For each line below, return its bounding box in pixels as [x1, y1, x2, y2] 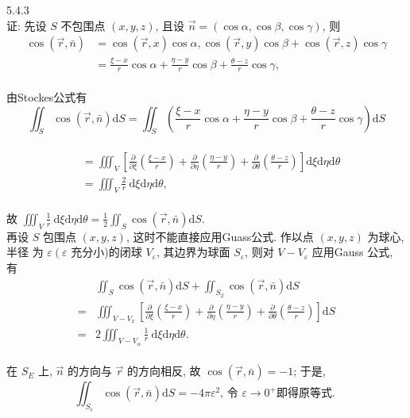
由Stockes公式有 [6, 88, 87, 105]
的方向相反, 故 [127, 362, 201, 379]
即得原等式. [276, 388, 335, 400]
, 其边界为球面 [156, 244, 230, 260]
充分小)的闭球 [71, 244, 142, 260]
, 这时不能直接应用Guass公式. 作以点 [126, 228, 314, 244]
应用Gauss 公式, [311, 244, 393, 260]
